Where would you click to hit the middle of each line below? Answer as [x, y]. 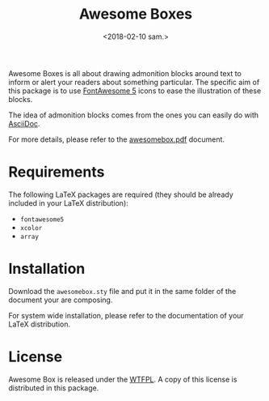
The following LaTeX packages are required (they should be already [121, 194]
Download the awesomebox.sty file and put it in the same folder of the [122, 291]
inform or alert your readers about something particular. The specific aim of [134, 82]
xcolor [31, 228]
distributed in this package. [54, 388]
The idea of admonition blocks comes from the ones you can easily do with [133, 115]
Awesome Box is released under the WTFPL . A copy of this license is [123, 379]
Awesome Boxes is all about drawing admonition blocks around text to [125, 73]
